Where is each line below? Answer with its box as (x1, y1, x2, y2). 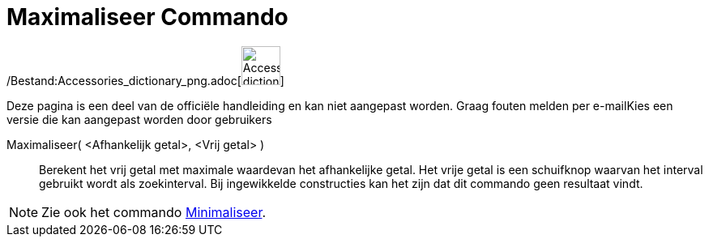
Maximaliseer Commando (6, 3, 288, 31)
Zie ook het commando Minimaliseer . (41, 203, 267, 220)
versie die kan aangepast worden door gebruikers (6, 112, 272, 126)
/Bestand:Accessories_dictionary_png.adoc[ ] (6, 73, 284, 87)
